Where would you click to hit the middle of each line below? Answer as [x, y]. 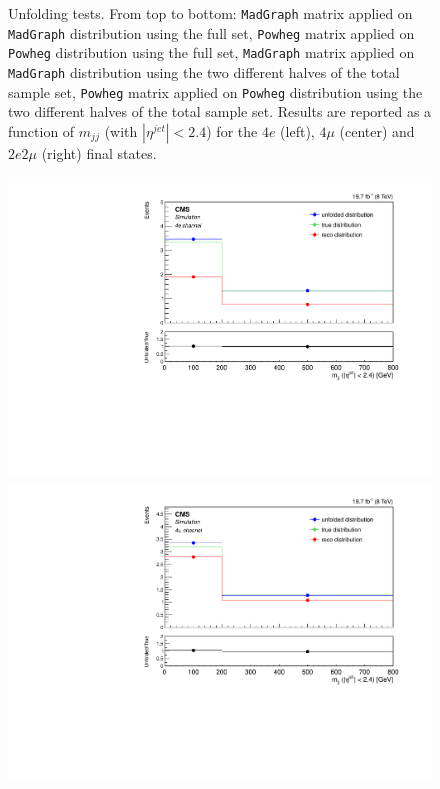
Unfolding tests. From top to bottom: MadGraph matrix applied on [210, 13]
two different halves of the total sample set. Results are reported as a [220, 111]
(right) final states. [99, 152]
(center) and [377, 130]
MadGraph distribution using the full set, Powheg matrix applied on [211, 32]
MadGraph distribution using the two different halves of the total [204, 71]
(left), [297, 130]
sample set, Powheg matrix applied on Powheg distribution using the [215, 91]
